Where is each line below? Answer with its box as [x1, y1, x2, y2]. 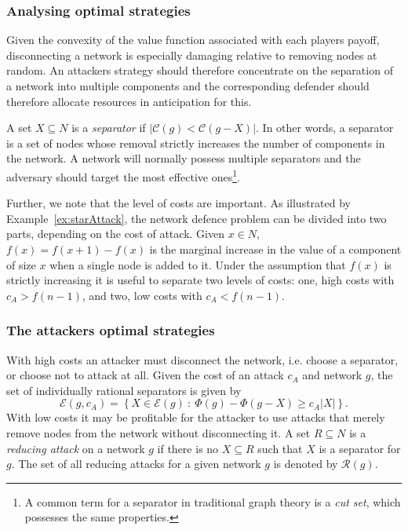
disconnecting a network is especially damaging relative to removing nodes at [6, 46, 377, 63]
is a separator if [71, 119, 146, 136]
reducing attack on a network [6, 440, 145, 456]
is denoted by [273, 455, 338, 472]
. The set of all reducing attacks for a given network [11, 455, 261, 472]
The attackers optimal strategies [6, 320, 215, 340]
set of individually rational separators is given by [6, 382, 242, 398]
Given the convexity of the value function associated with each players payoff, [6, 31, 380, 48]
